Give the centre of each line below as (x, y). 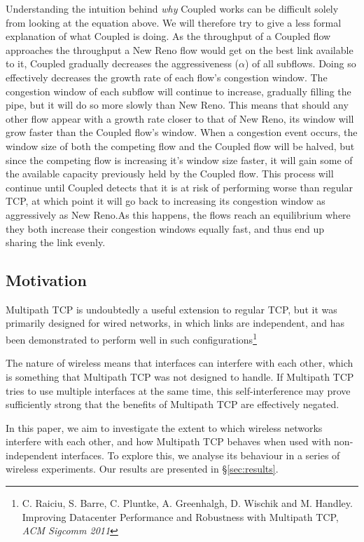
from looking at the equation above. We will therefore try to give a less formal (174, 22)
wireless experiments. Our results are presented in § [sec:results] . (142, 469)
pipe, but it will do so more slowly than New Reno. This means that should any (177, 105)
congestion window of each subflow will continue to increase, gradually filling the (178, 91)
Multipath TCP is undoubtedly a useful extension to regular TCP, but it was (171, 309)
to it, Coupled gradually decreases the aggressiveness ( (122, 63)
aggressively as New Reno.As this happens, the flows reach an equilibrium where (178, 214)
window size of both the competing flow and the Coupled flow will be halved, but (180, 145)
